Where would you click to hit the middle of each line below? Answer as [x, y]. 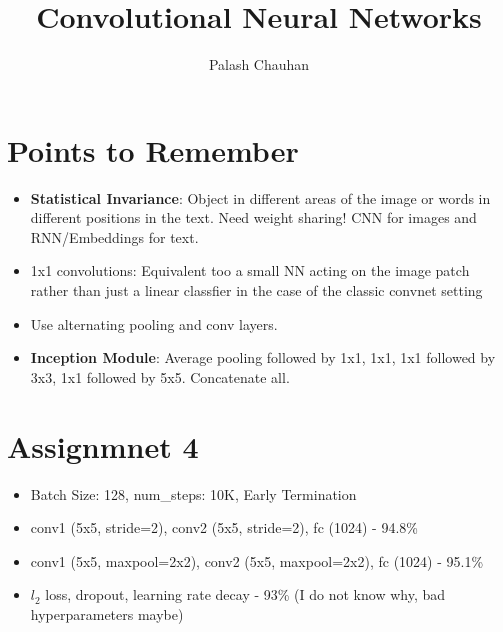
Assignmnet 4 [103, 445]
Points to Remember [153, 149]
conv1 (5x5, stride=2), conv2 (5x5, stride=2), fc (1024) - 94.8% [224, 527]
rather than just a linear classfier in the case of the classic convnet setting [256, 290]
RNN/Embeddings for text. [114, 236]
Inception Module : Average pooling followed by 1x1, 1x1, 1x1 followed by [263, 357]
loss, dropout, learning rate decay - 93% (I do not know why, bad [245, 594]
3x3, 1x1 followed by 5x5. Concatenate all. [160, 376]
